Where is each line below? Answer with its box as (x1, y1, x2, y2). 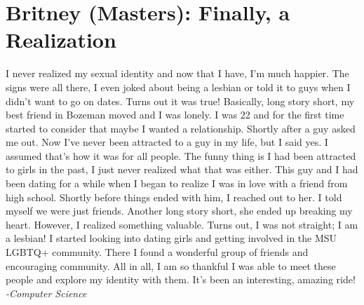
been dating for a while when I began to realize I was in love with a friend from (6, 176, 348, 191)
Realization (6, 25, 116, 54)
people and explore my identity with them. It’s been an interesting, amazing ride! (6, 272, 356, 287)
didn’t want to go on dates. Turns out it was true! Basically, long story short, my (6, 93, 355, 108)
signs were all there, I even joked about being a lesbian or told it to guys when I (6, 79, 351, 94)
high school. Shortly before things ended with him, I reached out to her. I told (6, 189, 342, 204)
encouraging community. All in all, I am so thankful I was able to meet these (6, 258, 336, 273)
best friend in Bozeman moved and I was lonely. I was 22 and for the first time (6, 107, 344, 122)
